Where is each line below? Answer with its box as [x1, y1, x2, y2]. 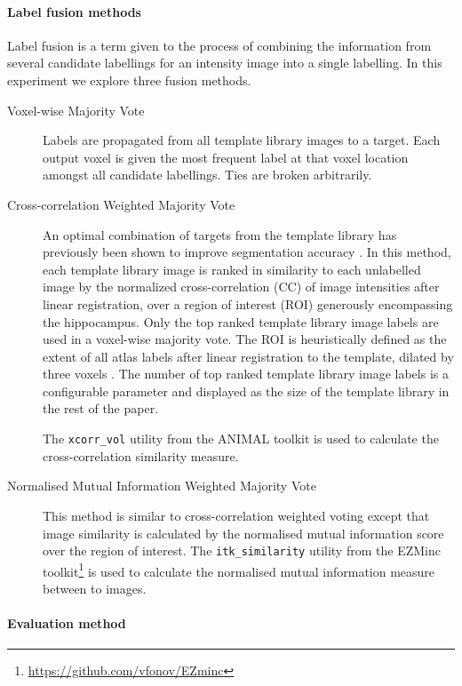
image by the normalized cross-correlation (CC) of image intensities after [43, 277, 440, 296]
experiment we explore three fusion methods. [7, 70, 251, 89]
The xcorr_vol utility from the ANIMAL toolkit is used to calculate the [43, 429, 439, 448]
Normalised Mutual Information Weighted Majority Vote [7, 476, 316, 495]
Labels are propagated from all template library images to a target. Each [43, 131, 441, 149]
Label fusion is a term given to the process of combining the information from [7, 36, 432, 54]
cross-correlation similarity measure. [43, 446, 239, 465]
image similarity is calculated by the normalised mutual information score [43, 523, 444, 542]
